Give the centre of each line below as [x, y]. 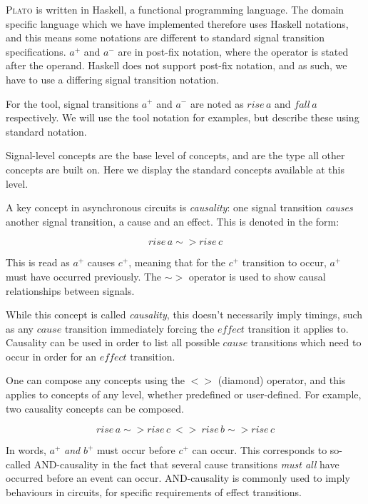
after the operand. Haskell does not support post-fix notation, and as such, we [177, 65]
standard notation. [46, 131]
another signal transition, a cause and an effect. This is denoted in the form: [173, 221]
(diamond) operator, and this [282, 380]
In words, [26, 450]
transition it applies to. [298, 328]
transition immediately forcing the [139, 328]
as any [20, 328]
